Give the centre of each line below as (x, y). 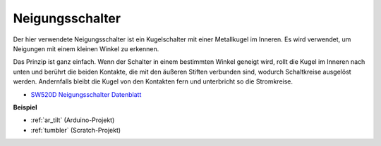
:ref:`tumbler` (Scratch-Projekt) (76, 130)
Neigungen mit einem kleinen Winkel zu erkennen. (86, 48)
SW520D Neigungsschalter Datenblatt (86, 94)
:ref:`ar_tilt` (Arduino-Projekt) (73, 120)
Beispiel (25, 107)
